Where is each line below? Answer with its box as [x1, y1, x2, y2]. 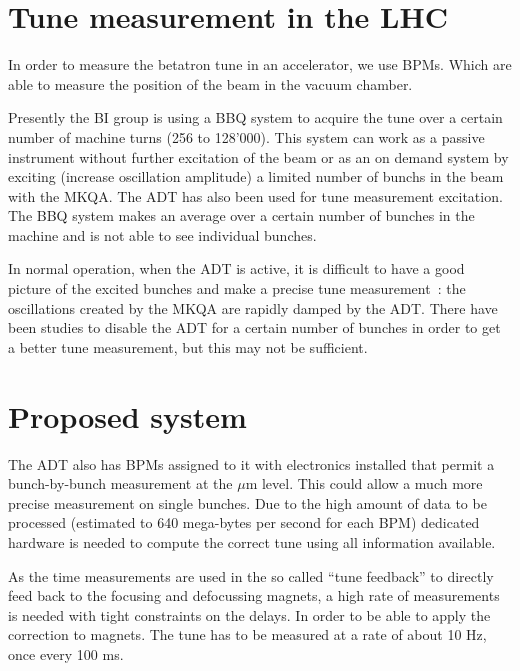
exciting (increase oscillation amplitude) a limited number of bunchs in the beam [8, 166, 504, 187]
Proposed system [8, 395, 247, 436]
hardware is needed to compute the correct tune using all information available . [8, 531, 496, 552]
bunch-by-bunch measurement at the [8, 473, 233, 494]
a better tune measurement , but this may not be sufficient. [8, 336, 368, 357]
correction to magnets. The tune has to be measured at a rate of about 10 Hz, [8, 624, 487, 645]
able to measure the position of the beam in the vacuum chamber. [8, 73, 413, 94]
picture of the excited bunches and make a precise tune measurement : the [8, 278, 466, 299]
